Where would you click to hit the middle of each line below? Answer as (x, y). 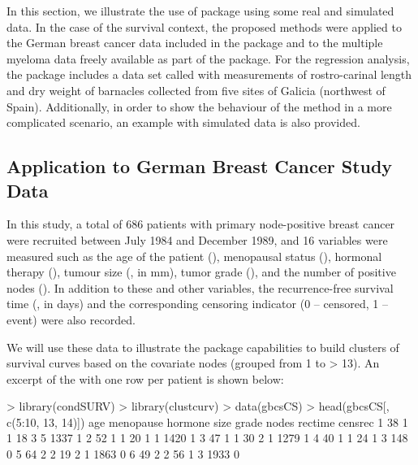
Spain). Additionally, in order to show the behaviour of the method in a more (199, 106)
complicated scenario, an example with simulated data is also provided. (183, 122)
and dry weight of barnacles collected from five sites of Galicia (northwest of (196, 90)
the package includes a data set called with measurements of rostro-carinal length (209, 74)
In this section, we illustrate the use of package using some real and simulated (200, 11)
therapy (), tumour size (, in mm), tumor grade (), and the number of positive (201, 272)
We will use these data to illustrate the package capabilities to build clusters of (203, 347)
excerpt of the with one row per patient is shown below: (145, 378)
